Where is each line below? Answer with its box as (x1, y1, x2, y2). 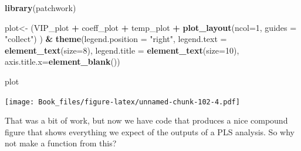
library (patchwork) (5, 2, 76, 13)
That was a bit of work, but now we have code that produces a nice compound (5, 114, 288, 127)
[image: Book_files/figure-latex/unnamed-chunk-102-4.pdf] (5, 97, 240, 106)
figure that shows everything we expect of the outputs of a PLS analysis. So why (5, 125, 295, 138)
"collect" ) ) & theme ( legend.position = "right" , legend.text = (5, 33, 227, 45)
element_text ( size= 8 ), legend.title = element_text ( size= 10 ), (5, 44, 239, 56)
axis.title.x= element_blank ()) (5, 55, 120, 68)
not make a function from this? (5, 137, 117, 149)
